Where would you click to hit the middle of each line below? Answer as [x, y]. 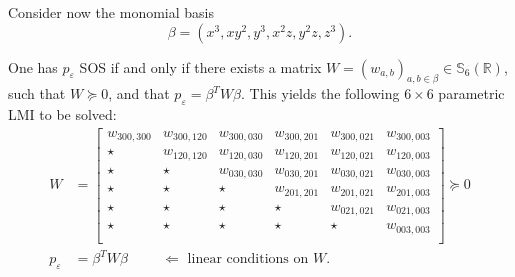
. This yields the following [320, 93]
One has [33, 66]
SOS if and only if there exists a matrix [200, 66]
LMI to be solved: [62, 114]
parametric [471, 93]
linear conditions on [248, 259]
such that [37, 93]
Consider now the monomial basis [111, 12]
